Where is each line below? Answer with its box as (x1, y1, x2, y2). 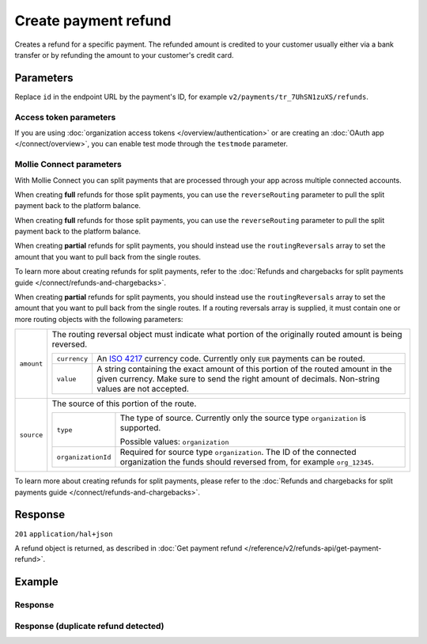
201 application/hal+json (14, 529, 113, 538)
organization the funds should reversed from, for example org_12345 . (119, 456, 375, 468)
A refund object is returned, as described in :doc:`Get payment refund (14, 543, 243, 553)
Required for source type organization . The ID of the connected (119, 447, 357, 458)
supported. (119, 422, 161, 434)
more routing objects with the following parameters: (14, 314, 183, 324)
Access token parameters (14, 112, 116, 123)
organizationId (56, 453, 111, 461)
